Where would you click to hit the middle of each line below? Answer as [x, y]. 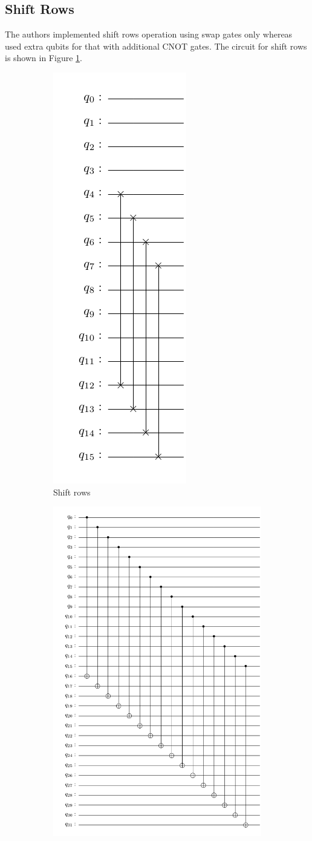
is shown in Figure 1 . [44, 58]
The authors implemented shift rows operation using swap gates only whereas [149, 34]
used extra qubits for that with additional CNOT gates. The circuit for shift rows [156, 46]
